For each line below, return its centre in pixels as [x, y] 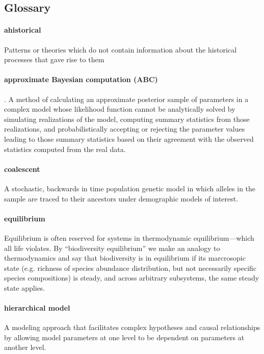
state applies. [25, 287]
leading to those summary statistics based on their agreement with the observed [129, 138]
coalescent [22, 169]
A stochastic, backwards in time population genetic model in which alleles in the [130, 188]
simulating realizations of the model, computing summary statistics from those [127, 119]
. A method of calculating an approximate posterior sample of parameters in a [126, 99]
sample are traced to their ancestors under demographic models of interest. [121, 198]
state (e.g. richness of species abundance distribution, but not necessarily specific [130, 268]
